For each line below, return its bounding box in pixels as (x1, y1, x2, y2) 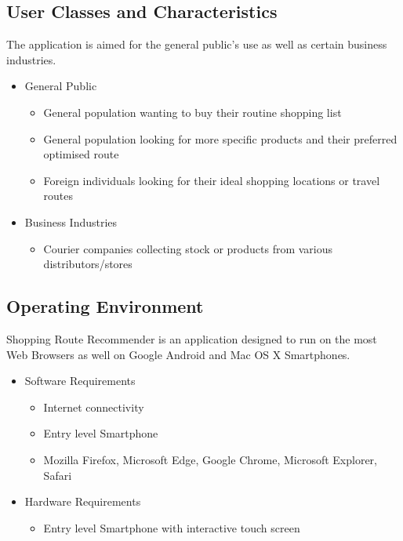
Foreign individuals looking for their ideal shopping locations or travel (43, 172, 380, 188)
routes (43, 187, 74, 204)
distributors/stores (43, 256, 133, 272)
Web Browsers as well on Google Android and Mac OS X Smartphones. (6, 346, 350, 362)
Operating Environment (6, 294, 204, 318)
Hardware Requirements (24, 493, 141, 510)
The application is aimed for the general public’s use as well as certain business (6, 36, 387, 53)
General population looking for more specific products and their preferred (43, 130, 398, 147)
